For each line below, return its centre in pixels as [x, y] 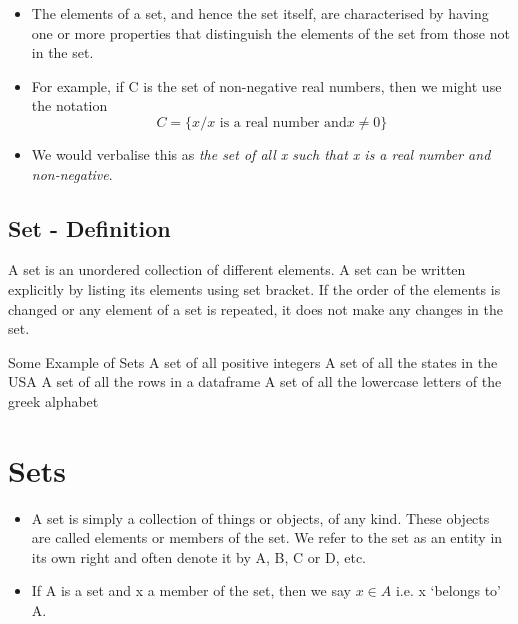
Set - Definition [89, 227]
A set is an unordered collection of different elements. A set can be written [237, 269]
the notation [69, 105]
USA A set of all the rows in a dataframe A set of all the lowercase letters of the [255, 381]
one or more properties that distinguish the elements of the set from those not [270, 32]
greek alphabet [53, 400]
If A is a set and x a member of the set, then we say [191, 590]
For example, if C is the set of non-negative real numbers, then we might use [266, 85]
